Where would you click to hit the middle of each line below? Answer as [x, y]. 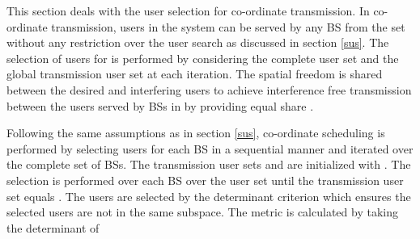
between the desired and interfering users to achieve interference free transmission [209, 89]
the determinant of [53, 227]
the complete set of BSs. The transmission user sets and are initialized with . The [209, 164]
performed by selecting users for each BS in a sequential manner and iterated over [210, 148]
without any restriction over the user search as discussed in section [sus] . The [198, 42]
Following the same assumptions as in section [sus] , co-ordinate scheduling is [196, 133]
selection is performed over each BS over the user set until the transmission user [205, 180]
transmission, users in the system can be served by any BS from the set [228, 26]
